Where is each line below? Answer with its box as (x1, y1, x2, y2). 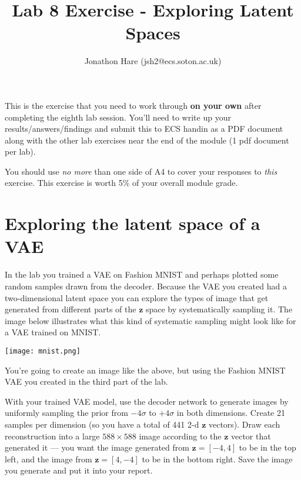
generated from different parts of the (5, 303, 136, 315)
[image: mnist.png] (5, 346, 81, 355)
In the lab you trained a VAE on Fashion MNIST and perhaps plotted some (5, 268, 279, 281)
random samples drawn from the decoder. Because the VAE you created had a (5, 279, 287, 292)
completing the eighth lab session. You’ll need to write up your (5, 111, 231, 123)
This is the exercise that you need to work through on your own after (5, 99, 262, 111)
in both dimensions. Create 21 (176, 406, 285, 419)
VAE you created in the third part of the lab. (5, 375, 168, 388)
